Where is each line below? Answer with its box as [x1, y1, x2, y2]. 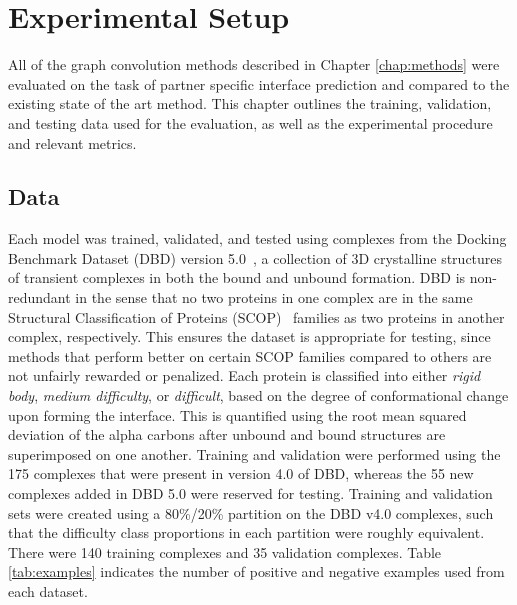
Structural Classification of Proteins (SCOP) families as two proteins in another [8, 306, 505, 327]
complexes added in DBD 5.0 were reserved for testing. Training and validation [8, 483, 493, 504]
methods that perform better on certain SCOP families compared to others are [8, 345, 492, 366]
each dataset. [8, 580, 88, 601]
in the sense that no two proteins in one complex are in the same [75, 287, 473, 308]
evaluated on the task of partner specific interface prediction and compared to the [8, 73, 510, 94]
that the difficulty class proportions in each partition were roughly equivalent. [8, 522, 485, 543]
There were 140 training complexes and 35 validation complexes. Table [8, 541, 442, 562]
